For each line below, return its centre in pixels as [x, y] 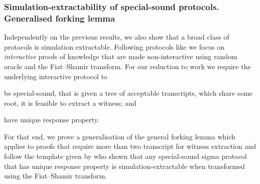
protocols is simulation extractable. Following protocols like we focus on [114, 46]
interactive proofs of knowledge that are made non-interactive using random [121, 56]
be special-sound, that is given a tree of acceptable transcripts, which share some [128, 93]
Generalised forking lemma [60, 18]
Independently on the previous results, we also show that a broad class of [117, 37]
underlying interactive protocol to [56, 76]
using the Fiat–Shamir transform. [56, 176]
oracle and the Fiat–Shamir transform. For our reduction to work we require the [127, 66]
